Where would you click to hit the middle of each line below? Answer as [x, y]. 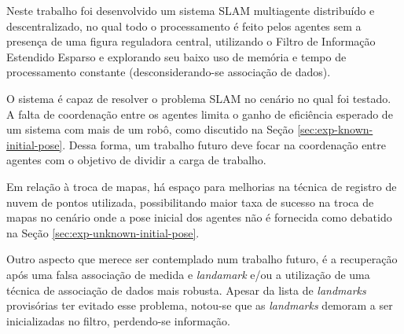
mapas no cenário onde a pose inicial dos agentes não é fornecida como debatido [199, 217]
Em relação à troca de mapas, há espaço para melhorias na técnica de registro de [202, 186]
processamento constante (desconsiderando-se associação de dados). [169, 72]
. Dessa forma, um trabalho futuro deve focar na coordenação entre [224, 144]
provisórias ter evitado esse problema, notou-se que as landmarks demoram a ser [200, 305]
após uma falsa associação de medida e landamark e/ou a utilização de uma [188, 274]
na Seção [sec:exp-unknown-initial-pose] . [103, 232]
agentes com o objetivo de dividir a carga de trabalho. [136, 160]
